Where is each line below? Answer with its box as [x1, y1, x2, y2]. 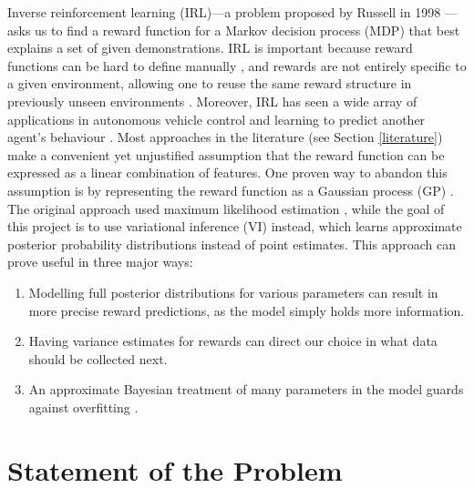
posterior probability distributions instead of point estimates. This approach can [7, 234, 456, 253]
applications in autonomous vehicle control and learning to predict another [7, 109, 426, 128]
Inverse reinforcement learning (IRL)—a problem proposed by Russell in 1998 [7, 3, 441, 21]
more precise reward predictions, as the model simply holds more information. [28, 300, 465, 320]
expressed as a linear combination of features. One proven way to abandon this [7, 163, 448, 182]
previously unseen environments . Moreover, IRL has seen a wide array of [7, 91, 417, 110]
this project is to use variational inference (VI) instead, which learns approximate [7, 217, 462, 236]
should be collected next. [28, 349, 168, 368]
